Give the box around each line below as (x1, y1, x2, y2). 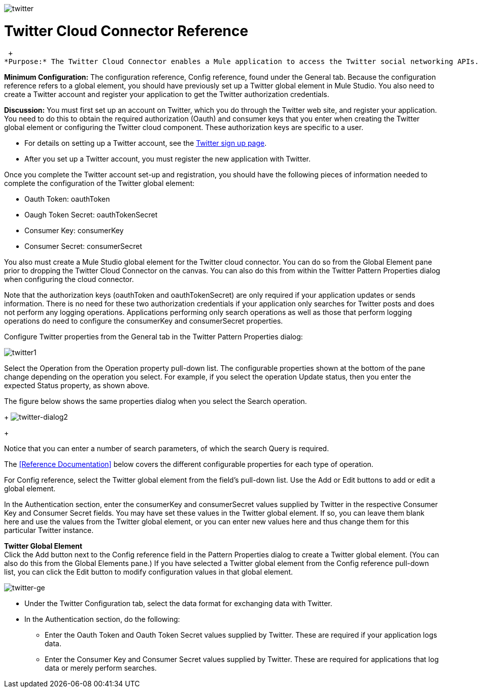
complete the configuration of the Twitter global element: (4, 178, 195, 187)
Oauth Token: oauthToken (24, 194, 110, 203)
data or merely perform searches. (45, 663, 157, 672)
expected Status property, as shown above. (4, 381, 150, 390)
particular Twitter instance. (4, 525, 94, 534)
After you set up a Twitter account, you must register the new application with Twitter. (24, 154, 311, 163)
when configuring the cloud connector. (4, 274, 134, 284)
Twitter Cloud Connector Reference (4, 22, 249, 40)
